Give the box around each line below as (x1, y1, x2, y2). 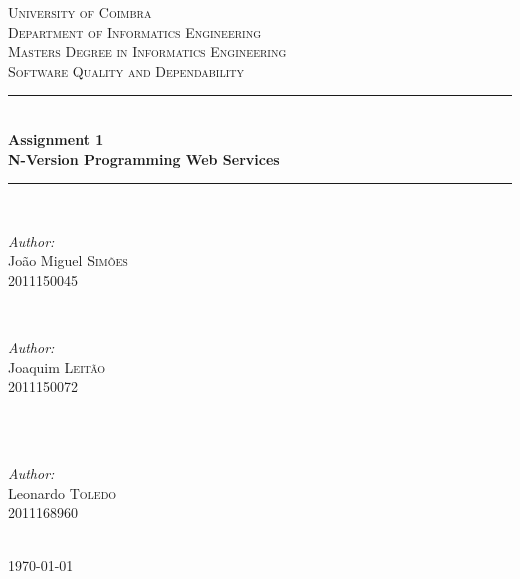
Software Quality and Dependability (8, 60, 245, 81)
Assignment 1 (8, 128, 104, 149)
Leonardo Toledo (8, 482, 117, 503)
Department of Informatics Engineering (8, 21, 262, 42)
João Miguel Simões (8, 250, 128, 271)
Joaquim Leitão (8, 356, 106, 377)
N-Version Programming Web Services (8, 148, 280, 169)
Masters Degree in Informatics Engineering (8, 41, 287, 62)
